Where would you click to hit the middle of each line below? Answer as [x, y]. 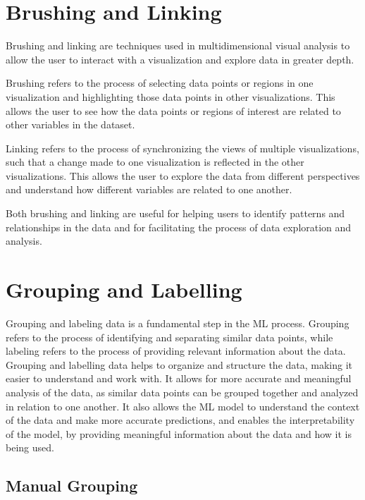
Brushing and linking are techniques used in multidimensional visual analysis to [178, 45]
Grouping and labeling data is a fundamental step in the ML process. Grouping [178, 323]
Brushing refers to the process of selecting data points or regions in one [160, 83]
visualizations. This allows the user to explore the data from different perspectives [183, 175]
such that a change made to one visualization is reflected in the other [155, 162]
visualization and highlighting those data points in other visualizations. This [171, 96]
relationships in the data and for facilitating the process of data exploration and [179, 227]
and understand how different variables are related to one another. [149, 189]
